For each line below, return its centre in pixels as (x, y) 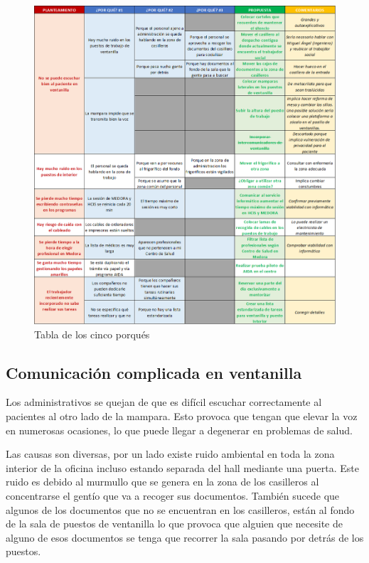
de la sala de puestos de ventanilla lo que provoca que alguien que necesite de (174, 524)
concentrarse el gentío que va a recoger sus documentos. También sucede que (173, 496)
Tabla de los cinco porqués (92, 334)
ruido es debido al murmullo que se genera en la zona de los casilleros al (162, 482)
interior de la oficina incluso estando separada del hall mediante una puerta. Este (182, 467)
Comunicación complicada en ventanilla (154, 372)
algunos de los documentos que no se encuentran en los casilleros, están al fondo (180, 509)
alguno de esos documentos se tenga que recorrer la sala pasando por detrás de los (185, 537)
